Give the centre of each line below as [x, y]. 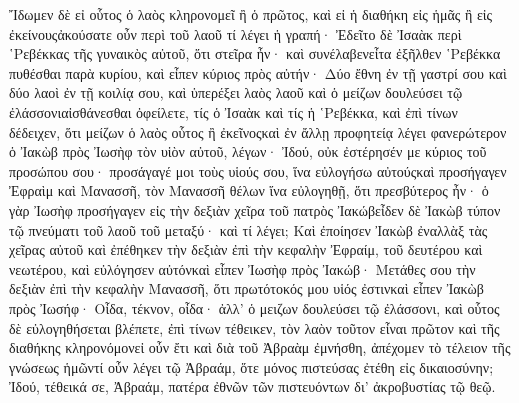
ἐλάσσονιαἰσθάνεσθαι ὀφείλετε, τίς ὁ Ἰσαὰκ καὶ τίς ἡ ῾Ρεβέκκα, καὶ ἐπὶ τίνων [233, 111]
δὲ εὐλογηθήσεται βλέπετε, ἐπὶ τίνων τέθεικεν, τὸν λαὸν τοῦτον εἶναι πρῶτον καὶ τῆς [254, 327]
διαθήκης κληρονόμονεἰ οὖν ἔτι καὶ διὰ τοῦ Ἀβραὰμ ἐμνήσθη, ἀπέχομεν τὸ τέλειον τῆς [260, 347]
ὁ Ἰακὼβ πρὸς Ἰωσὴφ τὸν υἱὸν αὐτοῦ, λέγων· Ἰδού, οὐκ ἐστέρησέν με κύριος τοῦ [248, 151]
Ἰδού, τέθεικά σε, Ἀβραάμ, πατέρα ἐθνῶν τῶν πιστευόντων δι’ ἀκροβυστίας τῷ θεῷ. [252, 386]
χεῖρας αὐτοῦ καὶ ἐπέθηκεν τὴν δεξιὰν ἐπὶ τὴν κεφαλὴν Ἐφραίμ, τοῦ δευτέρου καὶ [246, 249]
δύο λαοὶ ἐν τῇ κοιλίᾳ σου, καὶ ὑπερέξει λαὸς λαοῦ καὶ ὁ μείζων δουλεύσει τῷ [236, 92]
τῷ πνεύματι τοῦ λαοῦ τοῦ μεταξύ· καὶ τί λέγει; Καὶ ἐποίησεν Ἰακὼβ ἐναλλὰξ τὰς [248, 229]
